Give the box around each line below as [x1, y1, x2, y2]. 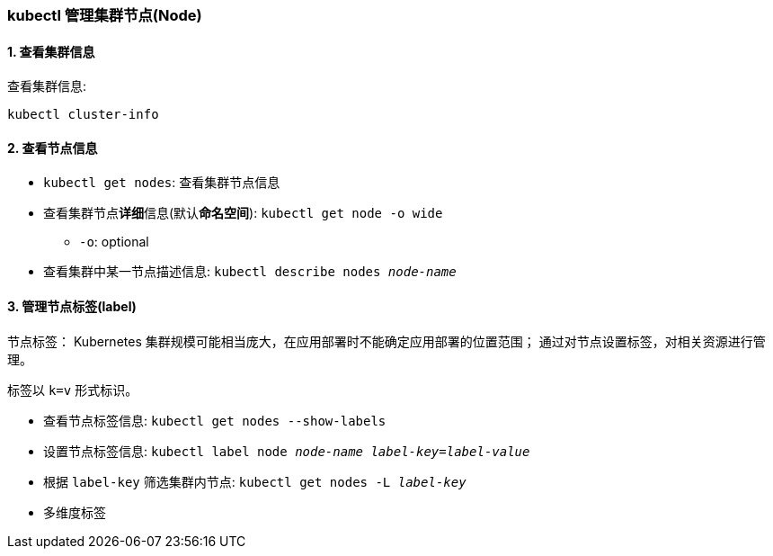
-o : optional [79, 234, 149, 250]
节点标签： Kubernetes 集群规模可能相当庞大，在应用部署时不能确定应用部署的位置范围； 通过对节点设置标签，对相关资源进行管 [7, 333, 766, 349]
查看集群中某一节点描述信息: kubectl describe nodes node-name [43, 264, 457, 280]
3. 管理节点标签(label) [7, 299, 137, 315]
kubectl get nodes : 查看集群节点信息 [43, 175, 280, 191]
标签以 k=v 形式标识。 [7, 381, 138, 398]
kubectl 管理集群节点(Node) [7, 6, 202, 24]
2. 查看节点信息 [7, 139, 98, 156]
